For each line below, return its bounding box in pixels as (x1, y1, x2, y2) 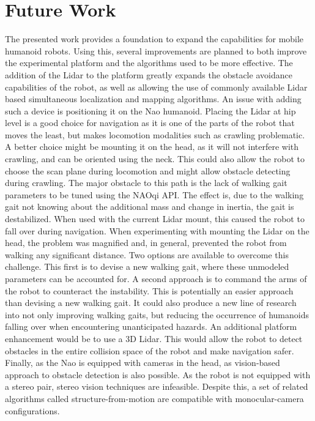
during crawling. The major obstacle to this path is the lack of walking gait (5, 176, 287, 189)
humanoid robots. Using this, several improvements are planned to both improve (5, 44, 307, 57)
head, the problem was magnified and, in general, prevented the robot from (5, 236, 287, 249)
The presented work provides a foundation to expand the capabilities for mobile (5, 32, 304, 45)
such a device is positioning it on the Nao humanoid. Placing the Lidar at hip (5, 104, 296, 117)
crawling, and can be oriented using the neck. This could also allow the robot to (5, 152, 305, 165)
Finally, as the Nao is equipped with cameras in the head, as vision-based (5, 356, 280, 369)
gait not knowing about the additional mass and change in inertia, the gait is (5, 200, 294, 213)
